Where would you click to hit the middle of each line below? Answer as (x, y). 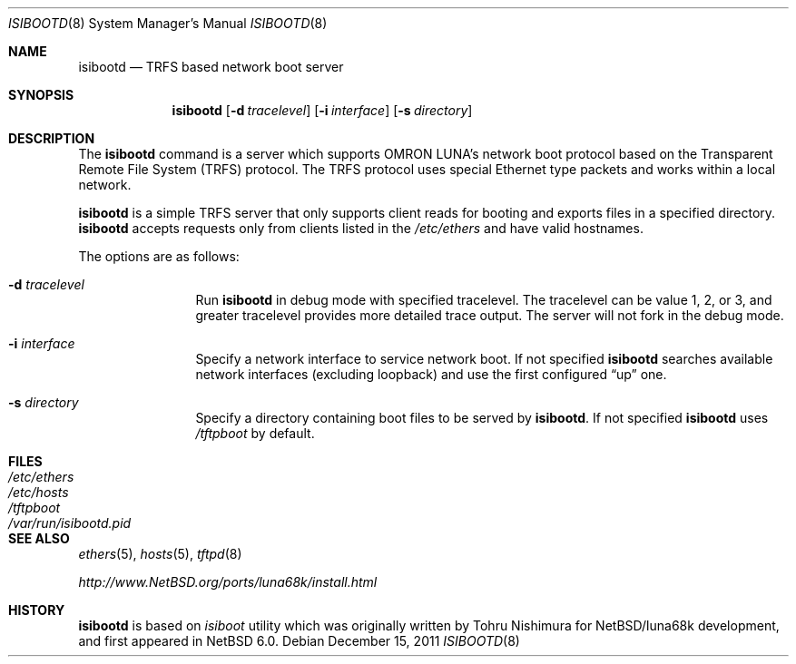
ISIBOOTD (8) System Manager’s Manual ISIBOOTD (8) (168, 23)
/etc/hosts (39, 492)
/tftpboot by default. (255, 433)
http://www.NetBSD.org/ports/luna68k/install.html (228, 582)
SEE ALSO (39, 538)
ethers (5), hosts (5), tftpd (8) (160, 554)
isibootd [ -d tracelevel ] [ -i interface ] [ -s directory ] (322, 110)
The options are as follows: (159, 256)
